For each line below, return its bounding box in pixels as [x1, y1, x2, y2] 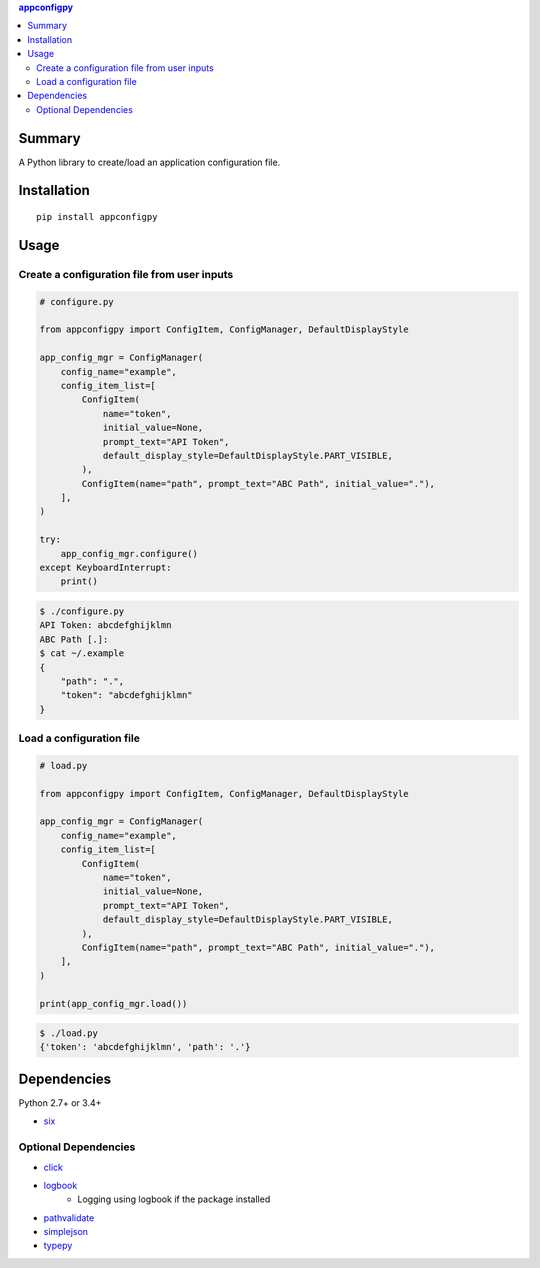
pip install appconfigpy [36, 211, 158, 223]
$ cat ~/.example [39, 648, 125, 659]
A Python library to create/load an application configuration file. [18, 156, 281, 168]
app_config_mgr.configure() [60, 548, 199, 559]
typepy [43, 1240, 73, 1252]
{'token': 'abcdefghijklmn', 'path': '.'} [39, 1041, 251, 1053]
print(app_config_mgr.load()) [39, 998, 188, 1009]
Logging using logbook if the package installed [77, 1193, 271, 1205]
